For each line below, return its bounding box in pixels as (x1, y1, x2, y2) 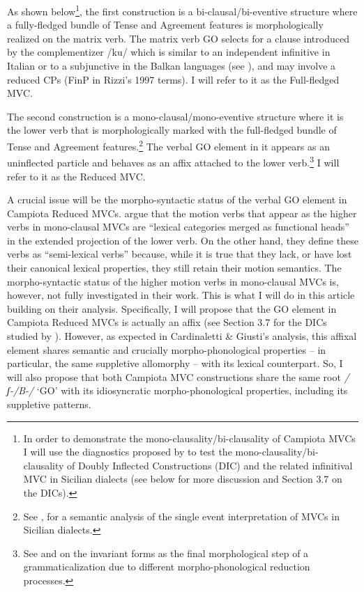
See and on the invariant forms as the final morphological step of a (23, 545, 309, 560)
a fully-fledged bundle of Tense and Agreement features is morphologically (7, 17, 324, 32)
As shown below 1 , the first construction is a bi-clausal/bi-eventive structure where (7, 2, 358, 18)
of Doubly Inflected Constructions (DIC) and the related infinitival (67, 458, 353, 472)
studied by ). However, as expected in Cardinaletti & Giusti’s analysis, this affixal (7, 329, 357, 343)
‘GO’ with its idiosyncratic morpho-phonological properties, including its (36, 383, 348, 398)
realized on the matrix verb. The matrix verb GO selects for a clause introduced (7, 31, 349, 45)
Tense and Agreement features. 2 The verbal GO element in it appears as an (7, 137, 330, 153)
